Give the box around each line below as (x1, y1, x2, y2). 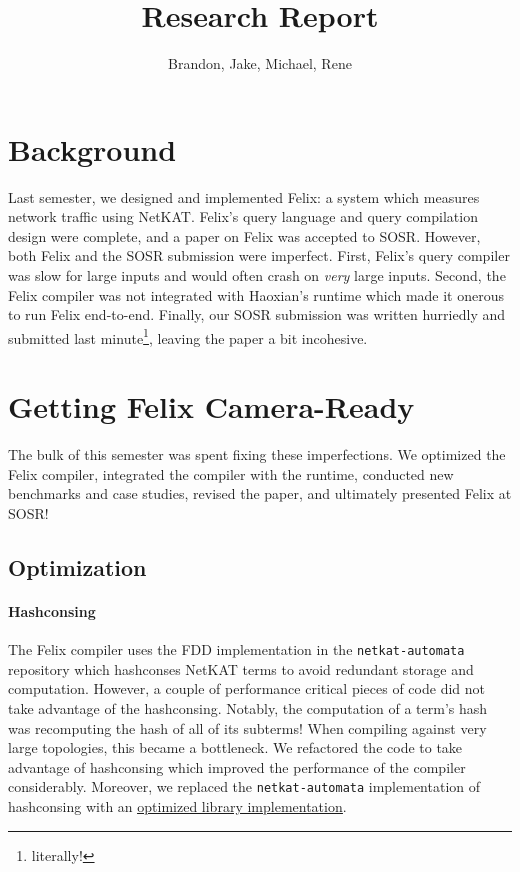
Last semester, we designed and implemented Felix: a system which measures (8, 186, 480, 207)
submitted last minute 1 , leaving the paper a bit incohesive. (8, 324, 368, 348)
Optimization (8, 551, 147, 582)
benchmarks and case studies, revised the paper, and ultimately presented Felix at (8, 483, 512, 504)
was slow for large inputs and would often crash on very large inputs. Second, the (8, 265, 506, 286)
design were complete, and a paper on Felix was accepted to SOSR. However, (8, 225, 481, 246)
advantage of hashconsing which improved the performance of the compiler (8, 756, 466, 777)
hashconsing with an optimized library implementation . (8, 796, 347, 817)
